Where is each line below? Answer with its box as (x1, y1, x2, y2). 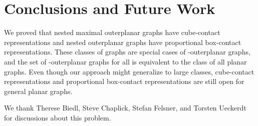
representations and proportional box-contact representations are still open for (4, 76, 244, 86)
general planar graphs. (4, 85, 73, 96)
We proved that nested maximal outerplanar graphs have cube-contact (4, 27, 220, 37)
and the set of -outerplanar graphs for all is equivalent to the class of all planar (4, 56, 247, 66)
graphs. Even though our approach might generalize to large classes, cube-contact (4, 66, 254, 76)
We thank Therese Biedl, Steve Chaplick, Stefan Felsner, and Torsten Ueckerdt (4, 102, 246, 113)
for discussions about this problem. (4, 112, 111, 122)
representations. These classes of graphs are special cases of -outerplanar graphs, (4, 46, 250, 57)
